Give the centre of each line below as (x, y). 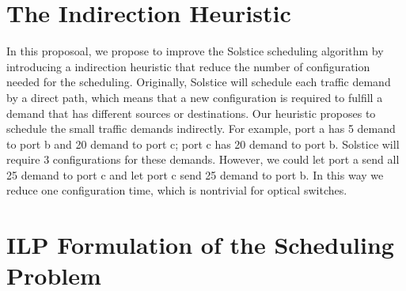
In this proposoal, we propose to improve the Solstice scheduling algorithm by (195, 51)
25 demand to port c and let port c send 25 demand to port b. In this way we (195, 174)
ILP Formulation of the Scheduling (200, 245)
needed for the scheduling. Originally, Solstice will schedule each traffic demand (199, 82)
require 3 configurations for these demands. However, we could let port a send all (203, 159)
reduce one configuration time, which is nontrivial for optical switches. (177, 190)
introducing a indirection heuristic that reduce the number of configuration (188, 66)
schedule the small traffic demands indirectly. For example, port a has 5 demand (201, 128)
